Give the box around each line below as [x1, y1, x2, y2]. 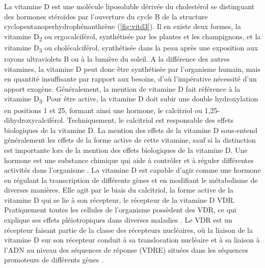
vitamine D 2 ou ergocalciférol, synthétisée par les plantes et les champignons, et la [4, 31, 261, 43]
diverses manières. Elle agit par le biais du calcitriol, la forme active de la [4, 184, 233, 195]
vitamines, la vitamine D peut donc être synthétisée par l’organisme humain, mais [4, 63, 260, 74]
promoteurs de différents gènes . [4, 254, 103, 265]
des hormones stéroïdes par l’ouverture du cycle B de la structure [4, 11, 208, 21]
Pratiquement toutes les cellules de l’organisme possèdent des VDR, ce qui [4, 204, 236, 215]
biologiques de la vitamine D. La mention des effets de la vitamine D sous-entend [4, 124, 258, 135]
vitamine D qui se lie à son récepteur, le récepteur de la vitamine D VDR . [4, 194, 235, 205]
